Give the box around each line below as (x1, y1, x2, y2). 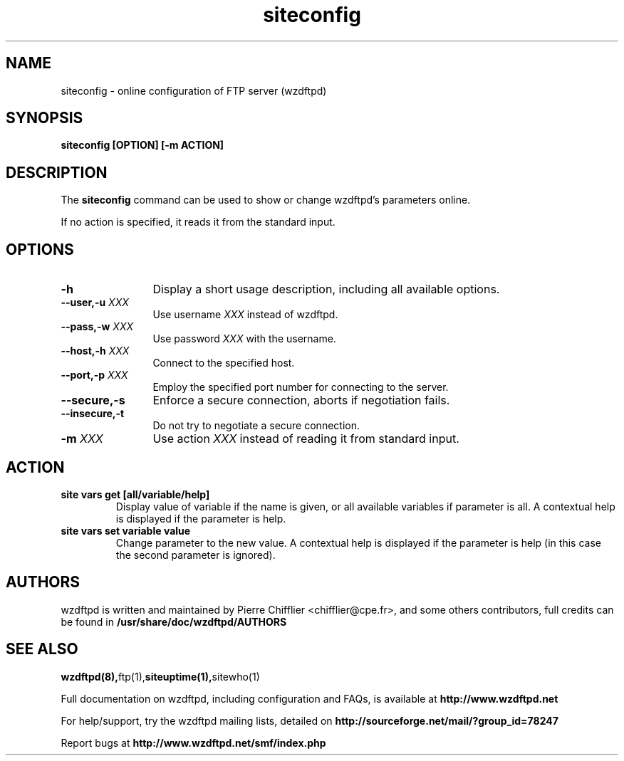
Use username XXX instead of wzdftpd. (152, 308, 338, 321)
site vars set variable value (61, 524, 191, 537)
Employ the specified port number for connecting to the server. (152, 381, 449, 394)
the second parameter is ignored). (115, 548, 276, 561)
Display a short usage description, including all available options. (152, 282, 500, 297)
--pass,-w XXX (61, 320, 133, 333)
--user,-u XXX (61, 296, 129, 309)
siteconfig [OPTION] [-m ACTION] (61, 139, 224, 152)
